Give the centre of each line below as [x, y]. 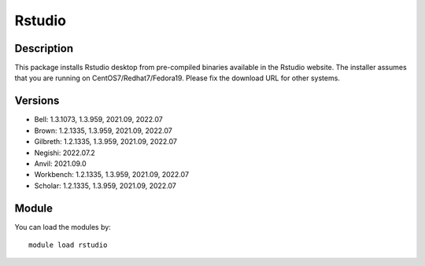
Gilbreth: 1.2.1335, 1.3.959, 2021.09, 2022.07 [105, 142]
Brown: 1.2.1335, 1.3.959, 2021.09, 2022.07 [103, 131]
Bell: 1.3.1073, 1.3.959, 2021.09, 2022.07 [98, 120]
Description [44, 48]
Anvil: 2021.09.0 [60, 163]
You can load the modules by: [63, 227]
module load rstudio [68, 245]
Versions [37, 101]
